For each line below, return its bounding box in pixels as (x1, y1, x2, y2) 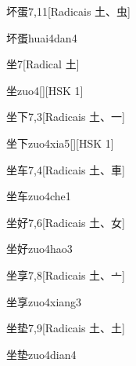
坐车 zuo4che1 (6, 188, 71, 204)
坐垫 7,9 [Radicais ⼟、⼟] (6, 320, 125, 336)
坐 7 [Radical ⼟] (6, 56, 80, 72)
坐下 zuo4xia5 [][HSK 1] (6, 134, 114, 151)
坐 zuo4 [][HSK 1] (6, 82, 84, 98)
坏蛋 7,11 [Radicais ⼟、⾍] (6, 3, 131, 19)
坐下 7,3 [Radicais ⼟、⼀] (6, 108, 125, 125)
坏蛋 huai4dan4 (6, 29, 77, 46)
